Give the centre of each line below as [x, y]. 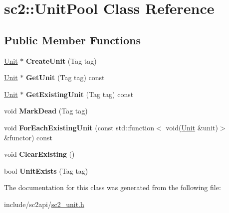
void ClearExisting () [39, 154]
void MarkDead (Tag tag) [46, 111]
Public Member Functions [72, 40]
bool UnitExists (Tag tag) [46, 170]
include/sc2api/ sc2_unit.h [44, 204]
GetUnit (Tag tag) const [65, 77]
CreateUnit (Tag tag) [61, 60]
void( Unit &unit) [192, 127]
